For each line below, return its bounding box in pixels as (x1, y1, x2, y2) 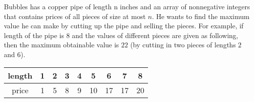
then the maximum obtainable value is (4, 40, 119, 50)
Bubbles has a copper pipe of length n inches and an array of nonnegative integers (4, 1, 250, 11)
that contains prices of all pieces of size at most (4, 11, 146, 21)
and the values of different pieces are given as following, (72, 30, 238, 40)
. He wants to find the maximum (152, 11, 250, 21)
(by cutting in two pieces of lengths (130, 40, 236, 50)
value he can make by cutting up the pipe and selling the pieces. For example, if (4, 20, 244, 31)
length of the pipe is (4, 30, 64, 40)
